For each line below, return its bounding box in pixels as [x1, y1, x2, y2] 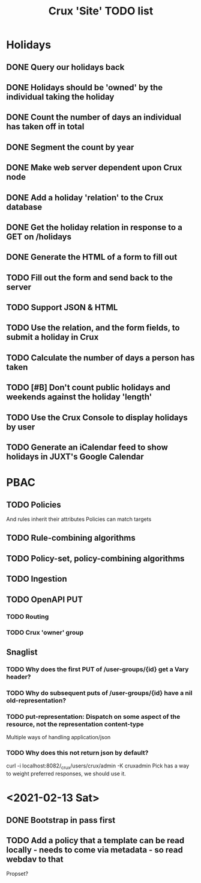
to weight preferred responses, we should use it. [6, 770, 126, 777]
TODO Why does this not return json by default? [6, 748, 149, 757]
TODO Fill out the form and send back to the [6, 272, 173, 283]
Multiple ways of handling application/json [6, 733, 111, 740]
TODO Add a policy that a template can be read [6, 835, 185, 846]
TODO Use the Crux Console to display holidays [6, 412, 188, 422]
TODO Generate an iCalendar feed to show [6, 442, 168, 452]
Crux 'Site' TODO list [48, 4, 154, 18]
